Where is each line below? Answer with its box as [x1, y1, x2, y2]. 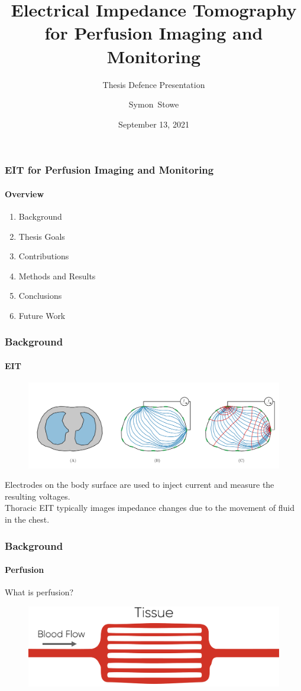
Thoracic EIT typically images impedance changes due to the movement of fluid [5, 501, 294, 514]
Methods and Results [18, 269, 96, 282]
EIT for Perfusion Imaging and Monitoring [5, 162, 214, 177]
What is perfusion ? [5, 586, 74, 598]
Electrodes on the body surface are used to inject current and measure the [5, 478, 274, 491]
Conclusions [18, 289, 62, 302]
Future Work [18, 309, 66, 321]
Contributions [18, 250, 69, 262]
